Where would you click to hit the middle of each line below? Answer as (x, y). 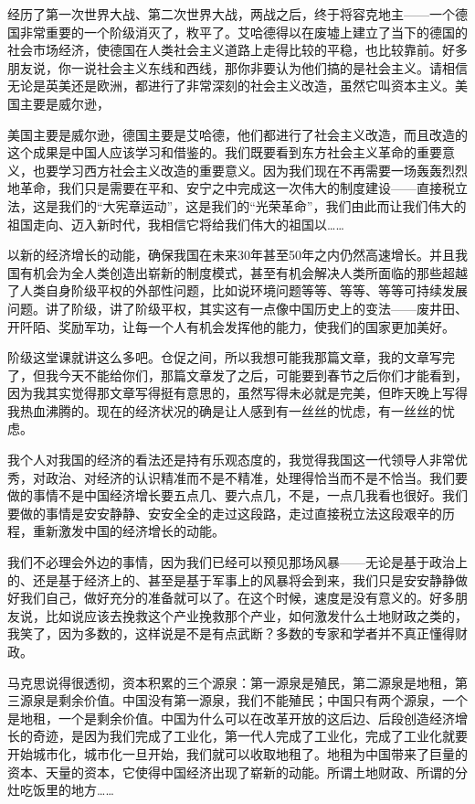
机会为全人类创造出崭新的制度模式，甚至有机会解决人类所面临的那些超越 (250, 272)
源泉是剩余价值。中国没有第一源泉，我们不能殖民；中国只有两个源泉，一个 (243, 700)
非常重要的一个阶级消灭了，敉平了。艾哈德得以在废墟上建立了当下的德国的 (243, 32)
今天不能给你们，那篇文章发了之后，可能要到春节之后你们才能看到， (263, 375)
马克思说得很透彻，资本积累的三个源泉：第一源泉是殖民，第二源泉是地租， (231, 682)
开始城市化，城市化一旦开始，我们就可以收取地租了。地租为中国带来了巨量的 (237, 753)
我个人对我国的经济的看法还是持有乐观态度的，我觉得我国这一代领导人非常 (231, 460)
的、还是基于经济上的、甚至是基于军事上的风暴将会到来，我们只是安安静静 (231, 579)
